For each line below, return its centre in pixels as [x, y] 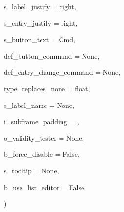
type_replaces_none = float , [47, 88]
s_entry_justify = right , [41, 23]
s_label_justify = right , [40, 6]
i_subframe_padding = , [41, 121]
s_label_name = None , [39, 105]
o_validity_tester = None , [44, 138]
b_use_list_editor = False [44, 187]
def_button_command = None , [52, 55]
